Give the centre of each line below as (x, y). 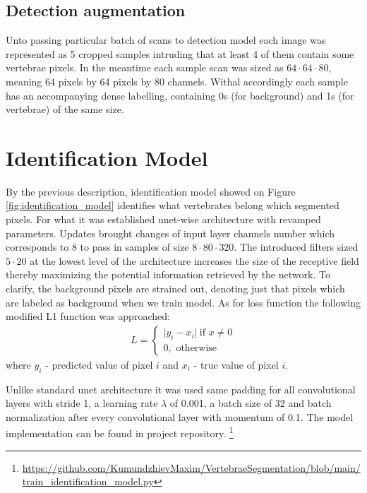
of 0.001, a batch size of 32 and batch (251, 403)
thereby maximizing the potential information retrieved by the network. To (168, 274)
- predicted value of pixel (99, 364)
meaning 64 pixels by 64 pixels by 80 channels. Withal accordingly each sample (177, 81)
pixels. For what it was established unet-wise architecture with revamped (163, 219)
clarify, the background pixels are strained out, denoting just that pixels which (175, 289)
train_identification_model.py (88, 481)
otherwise (197, 349)
